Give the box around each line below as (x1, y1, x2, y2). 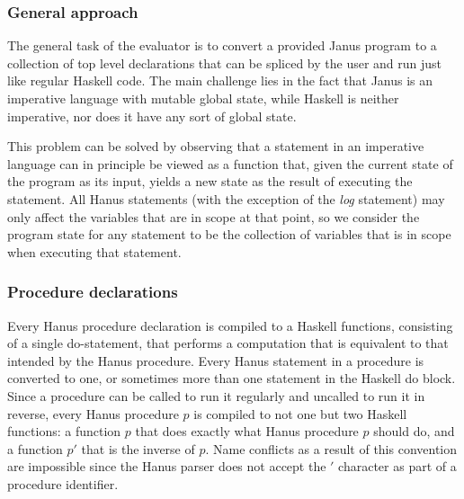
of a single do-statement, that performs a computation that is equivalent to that (7, 334, 449, 352)
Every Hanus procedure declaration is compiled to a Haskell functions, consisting (7, 316, 453, 334)
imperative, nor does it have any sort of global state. (7, 106, 297, 125)
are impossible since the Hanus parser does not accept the (7, 457, 326, 476)
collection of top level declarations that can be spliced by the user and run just (7, 53, 442, 72)
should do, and (373, 422, 455, 441)
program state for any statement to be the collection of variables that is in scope (7, 225, 451, 244)
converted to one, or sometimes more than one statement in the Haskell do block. (7, 369, 456, 388)
